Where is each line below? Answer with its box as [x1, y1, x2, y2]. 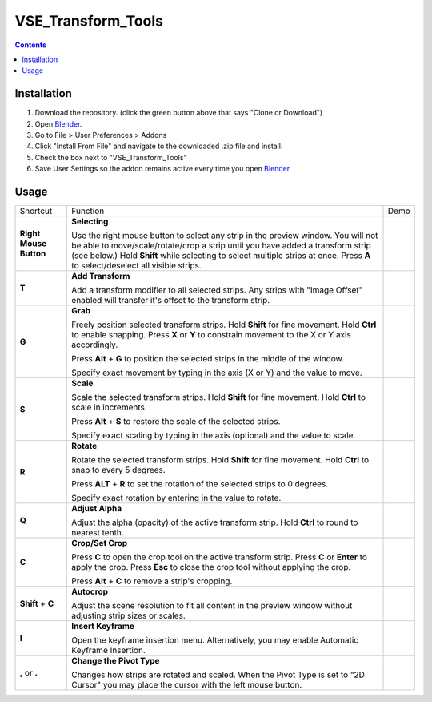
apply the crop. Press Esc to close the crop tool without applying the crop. [71, 562, 351, 573]
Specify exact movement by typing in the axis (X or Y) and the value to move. [71, 367, 363, 378]
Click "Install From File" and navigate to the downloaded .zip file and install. [34, 141, 283, 151]
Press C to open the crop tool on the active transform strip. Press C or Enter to [71, 551, 368, 563]
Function [71, 205, 105, 216]
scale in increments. [71, 401, 147, 413]
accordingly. [71, 339, 118, 350]
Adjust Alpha [71, 503, 122, 514]
